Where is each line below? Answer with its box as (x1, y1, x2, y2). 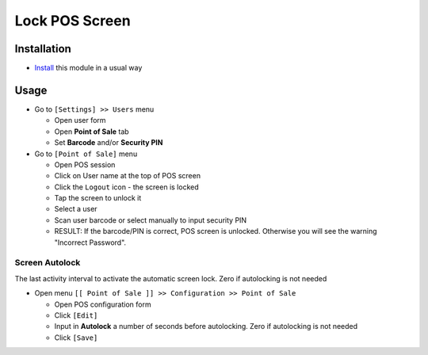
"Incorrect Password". (54, 238, 127, 247)
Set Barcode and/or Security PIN (54, 138, 163, 147)
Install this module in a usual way (34, 63, 143, 73)
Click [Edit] (54, 310, 98, 320)
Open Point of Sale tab (54, 127, 130, 136)
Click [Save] (54, 333, 98, 342)
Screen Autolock (14, 258, 81, 269)
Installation (14, 42, 71, 55)
